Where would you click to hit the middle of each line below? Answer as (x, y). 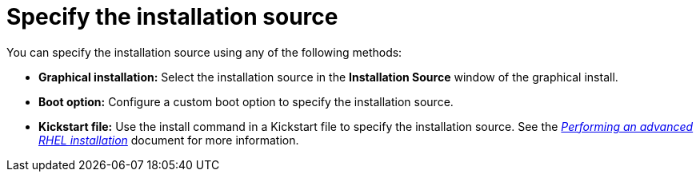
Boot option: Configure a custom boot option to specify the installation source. (246, 101)
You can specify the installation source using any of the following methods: (204, 52)
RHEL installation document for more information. (169, 140)
